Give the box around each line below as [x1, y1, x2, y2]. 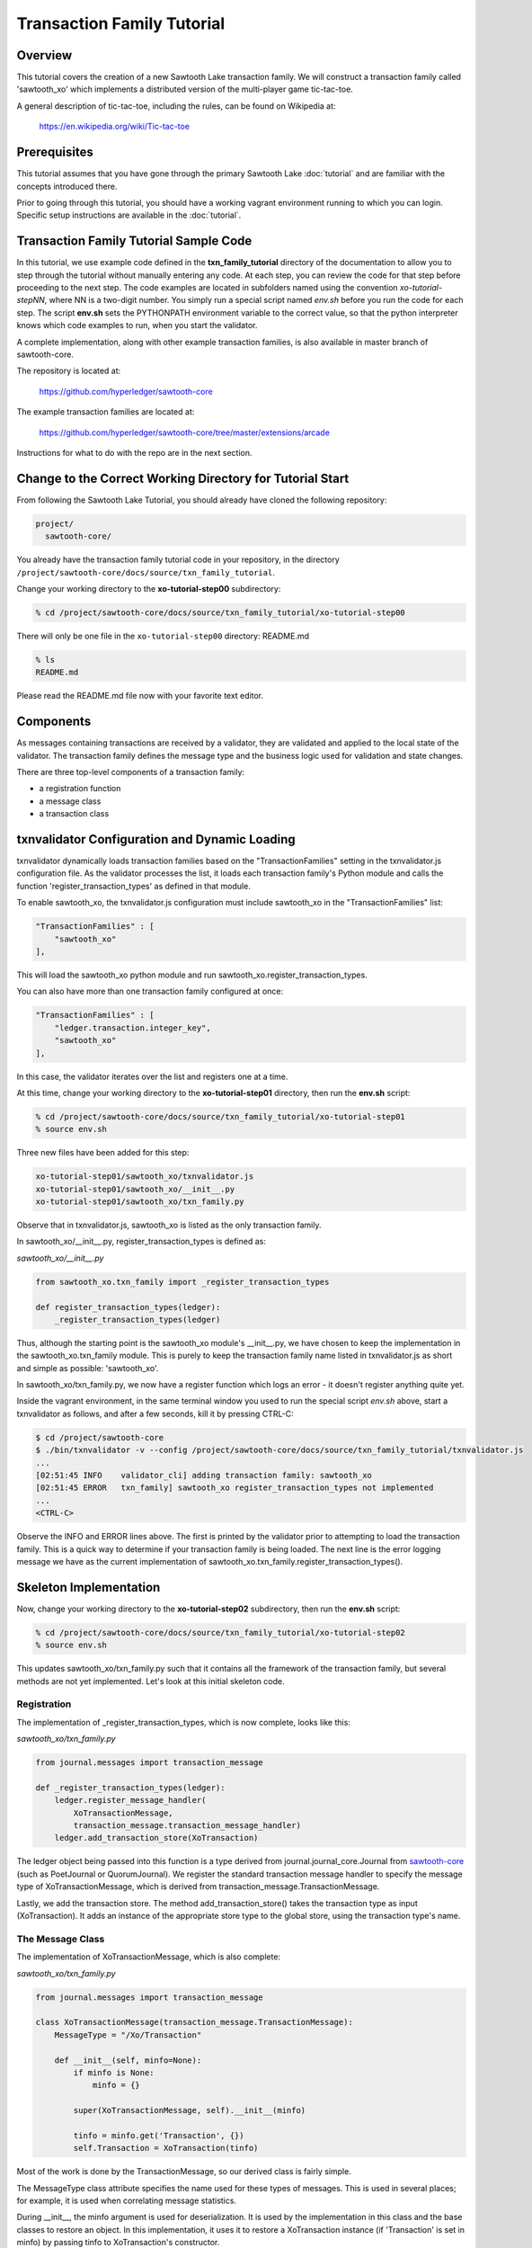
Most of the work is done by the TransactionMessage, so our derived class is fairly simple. [16, 2166, 352, 2177]
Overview [16, 48, 73, 63]
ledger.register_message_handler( [54, 1795, 207, 1806]
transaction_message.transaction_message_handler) [73, 1821, 301, 1831]
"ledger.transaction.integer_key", [54, 1022, 211, 1033]
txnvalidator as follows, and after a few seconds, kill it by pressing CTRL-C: [16, 1408, 294, 1419]
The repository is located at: [16, 365, 121, 377]
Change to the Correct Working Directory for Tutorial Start [16, 470, 350, 486]
